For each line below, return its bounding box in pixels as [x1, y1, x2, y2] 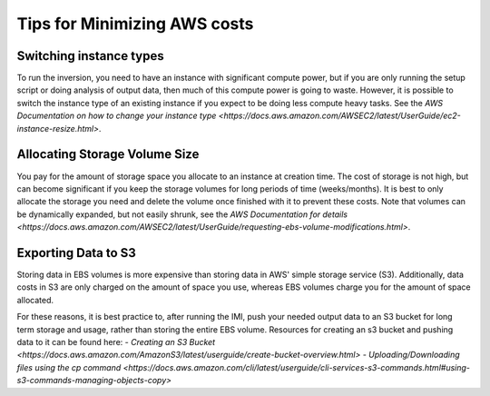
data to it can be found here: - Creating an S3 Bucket [16, 336, 216, 347]
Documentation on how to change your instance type [16, 110, 217, 122]
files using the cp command [16, 361, 122, 372]
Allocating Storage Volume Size [16, 146, 200, 163]
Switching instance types [16, 48, 164, 64]
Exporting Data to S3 [16, 245, 136, 261]
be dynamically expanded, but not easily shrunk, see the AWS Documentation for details [16, 209, 348, 220]
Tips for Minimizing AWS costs [16, 14, 254, 34]
